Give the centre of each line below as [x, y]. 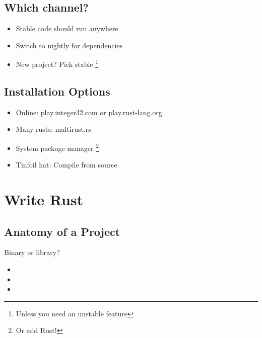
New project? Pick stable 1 [57, 63]
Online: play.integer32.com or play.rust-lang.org [89, 112]
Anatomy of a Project [62, 231]
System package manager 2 [57, 147]
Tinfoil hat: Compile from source [67, 165]
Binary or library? [32, 252]
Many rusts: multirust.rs [53, 129]
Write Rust [44, 199]
